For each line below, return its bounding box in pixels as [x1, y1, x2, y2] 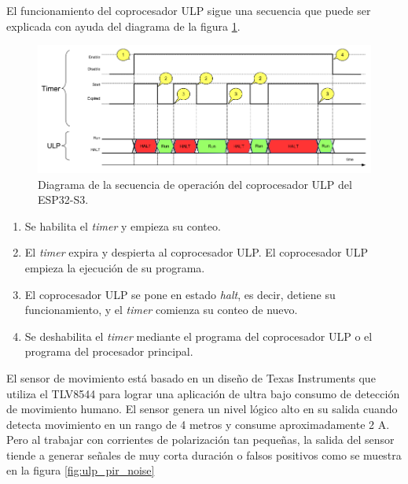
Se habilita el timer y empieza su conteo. [24, 217, 221, 234]
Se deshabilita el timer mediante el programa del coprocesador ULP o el [24, 327, 373, 344]
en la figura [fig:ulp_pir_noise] [6, 462, 155, 478]
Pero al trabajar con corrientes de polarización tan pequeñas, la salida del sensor [6, 431, 395, 448]
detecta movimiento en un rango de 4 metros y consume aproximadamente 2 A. [6, 416, 390, 432]
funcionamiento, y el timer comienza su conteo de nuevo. [24, 301, 298, 318]
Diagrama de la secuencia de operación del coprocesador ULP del [38, 175, 352, 192]
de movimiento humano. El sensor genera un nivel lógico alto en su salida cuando [6, 401, 398, 417]
